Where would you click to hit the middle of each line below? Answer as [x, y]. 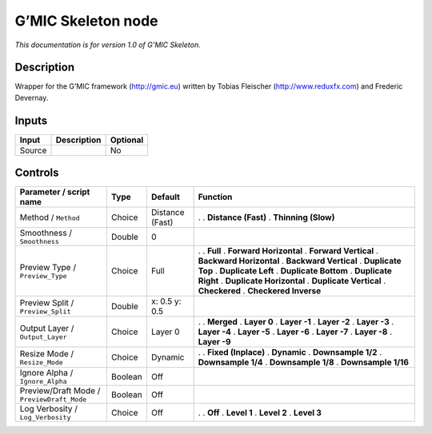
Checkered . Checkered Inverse [260, 291]
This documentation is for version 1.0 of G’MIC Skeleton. [108, 45]
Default [165, 197]
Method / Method [50, 217]
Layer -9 [214, 342]
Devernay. [32, 98]
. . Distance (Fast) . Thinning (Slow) [266, 217]
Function [215, 197]
